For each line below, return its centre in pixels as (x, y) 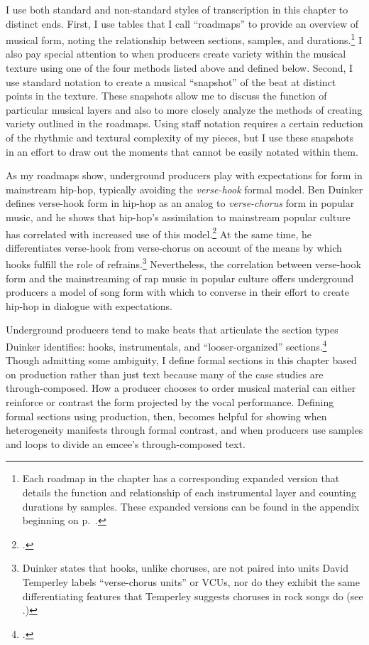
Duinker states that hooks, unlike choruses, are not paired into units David (185, 568)
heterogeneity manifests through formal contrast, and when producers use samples (184, 430)
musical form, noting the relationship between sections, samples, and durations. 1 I (184, 39)
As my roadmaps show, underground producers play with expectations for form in (184, 175)
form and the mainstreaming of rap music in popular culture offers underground (180, 278)
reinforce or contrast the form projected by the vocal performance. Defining (170, 402)
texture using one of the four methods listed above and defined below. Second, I (180, 68)
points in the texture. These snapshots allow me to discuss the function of (166, 96)
